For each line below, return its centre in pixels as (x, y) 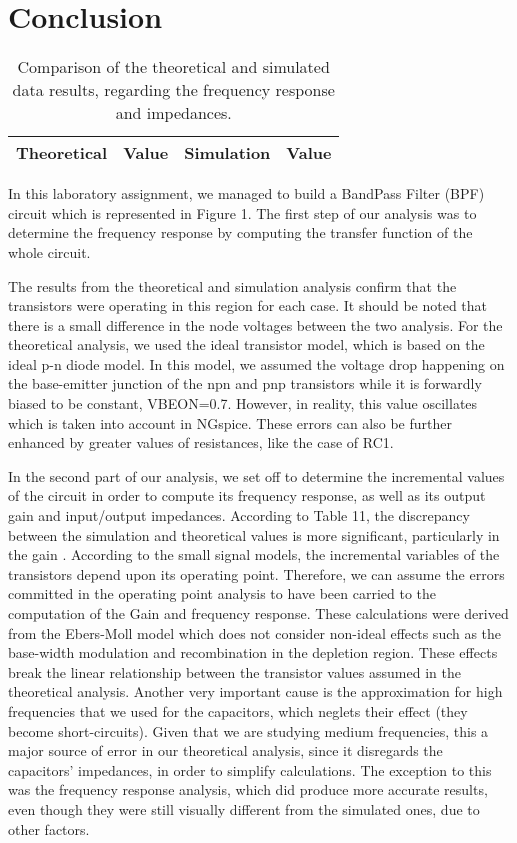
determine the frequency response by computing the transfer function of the (240, 232)
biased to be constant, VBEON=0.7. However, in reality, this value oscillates (243, 403)
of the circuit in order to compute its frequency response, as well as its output (247, 495)
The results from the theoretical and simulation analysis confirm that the (232, 285)
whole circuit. (49, 251)
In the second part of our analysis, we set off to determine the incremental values (256, 475)
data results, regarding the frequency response (173, 90)
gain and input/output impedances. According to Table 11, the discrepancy (239, 515)
